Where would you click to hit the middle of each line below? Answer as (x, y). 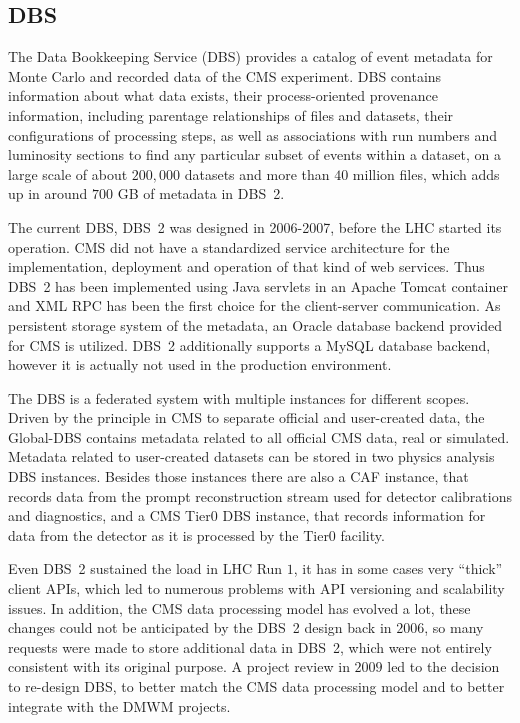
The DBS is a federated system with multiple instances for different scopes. (239, 397)
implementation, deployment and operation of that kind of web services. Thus (246, 266)
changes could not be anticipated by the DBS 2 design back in (200, 627)
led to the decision (443, 666)
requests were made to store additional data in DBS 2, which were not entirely (250, 646)
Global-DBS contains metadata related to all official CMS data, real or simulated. (259, 436)
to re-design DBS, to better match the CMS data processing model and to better (256, 686)
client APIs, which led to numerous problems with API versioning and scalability (256, 588)
